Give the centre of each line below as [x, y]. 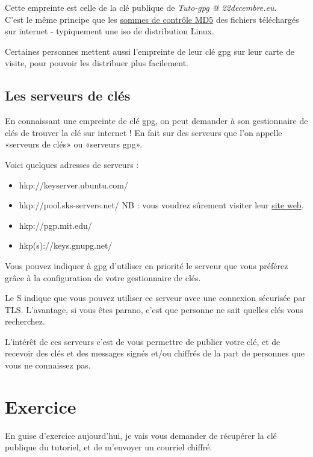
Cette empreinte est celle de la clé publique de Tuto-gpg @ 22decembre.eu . [141, 7]
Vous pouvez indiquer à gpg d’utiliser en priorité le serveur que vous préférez [147, 265]
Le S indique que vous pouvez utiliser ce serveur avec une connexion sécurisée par [155, 298]
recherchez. [25, 321]
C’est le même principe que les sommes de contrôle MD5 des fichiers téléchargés [152, 19]
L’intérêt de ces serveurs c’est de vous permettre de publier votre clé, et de [143, 341]
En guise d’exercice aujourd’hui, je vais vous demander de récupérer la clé [141, 435]
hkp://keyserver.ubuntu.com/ [73, 185]
